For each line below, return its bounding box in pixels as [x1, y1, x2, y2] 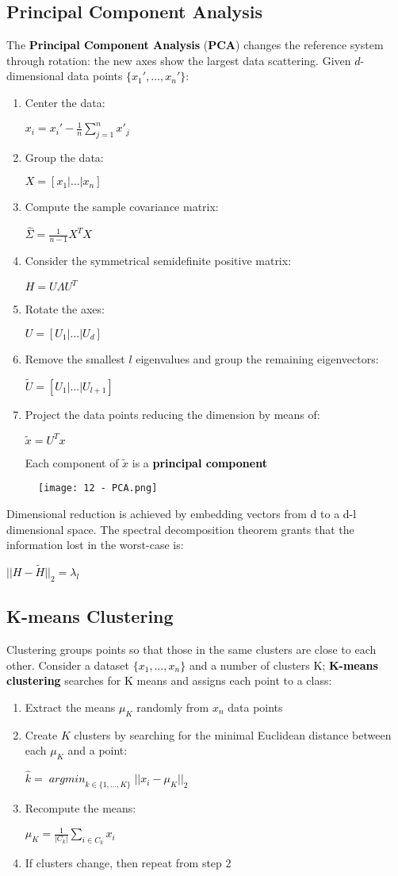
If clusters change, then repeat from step [25, 855, 222, 871]
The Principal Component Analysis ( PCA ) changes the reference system [6, 36, 384, 53]
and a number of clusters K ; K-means [189, 656, 378, 673]
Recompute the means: [25, 799, 136, 816]
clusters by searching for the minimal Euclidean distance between [74, 726, 392, 743]
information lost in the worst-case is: [6, 536, 184, 553]
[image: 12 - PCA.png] [38, 482, 158, 494]
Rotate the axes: [25, 301, 105, 317]
